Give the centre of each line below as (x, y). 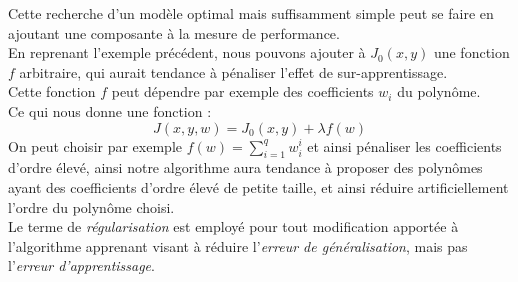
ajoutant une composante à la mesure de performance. (174, 32)
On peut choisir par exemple (95, 145)
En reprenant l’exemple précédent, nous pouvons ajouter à (187, 52)
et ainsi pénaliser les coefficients (404, 145)
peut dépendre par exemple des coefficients (242, 91)
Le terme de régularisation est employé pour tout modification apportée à (233, 226)
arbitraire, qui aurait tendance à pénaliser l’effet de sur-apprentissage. (233, 71)
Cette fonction (52, 91)
